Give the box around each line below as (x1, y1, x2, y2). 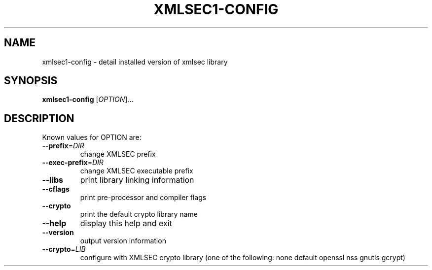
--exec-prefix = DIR (42, 158, 104, 167)
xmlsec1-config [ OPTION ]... (42, 95, 134, 104)
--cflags (42, 185, 70, 194)
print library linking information (80, 175, 194, 185)
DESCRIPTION (4, 112, 74, 125)
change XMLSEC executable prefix (80, 167, 193, 175)
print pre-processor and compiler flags (80, 193, 207, 202)
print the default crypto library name (80, 210, 198, 219)
